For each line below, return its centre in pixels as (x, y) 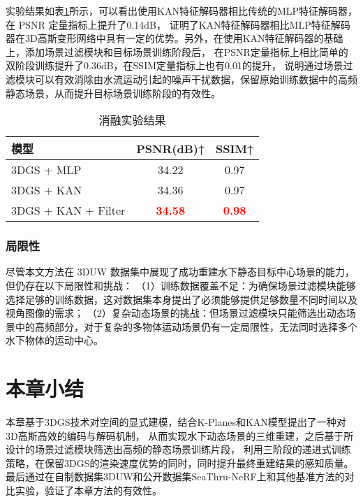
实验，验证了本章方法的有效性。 (88, 490)
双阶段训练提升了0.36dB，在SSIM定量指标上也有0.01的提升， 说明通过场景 (175, 65)
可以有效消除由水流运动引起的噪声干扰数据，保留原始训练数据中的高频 (196, 79)
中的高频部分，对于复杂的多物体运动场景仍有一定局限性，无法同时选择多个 (186, 326)
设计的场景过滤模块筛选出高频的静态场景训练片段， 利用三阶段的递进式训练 (178, 449)
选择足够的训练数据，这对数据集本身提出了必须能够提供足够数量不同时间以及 (181, 299)
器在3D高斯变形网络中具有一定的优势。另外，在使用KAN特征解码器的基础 (175, 38)
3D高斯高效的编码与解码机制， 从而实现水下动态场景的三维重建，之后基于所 (180, 435)
